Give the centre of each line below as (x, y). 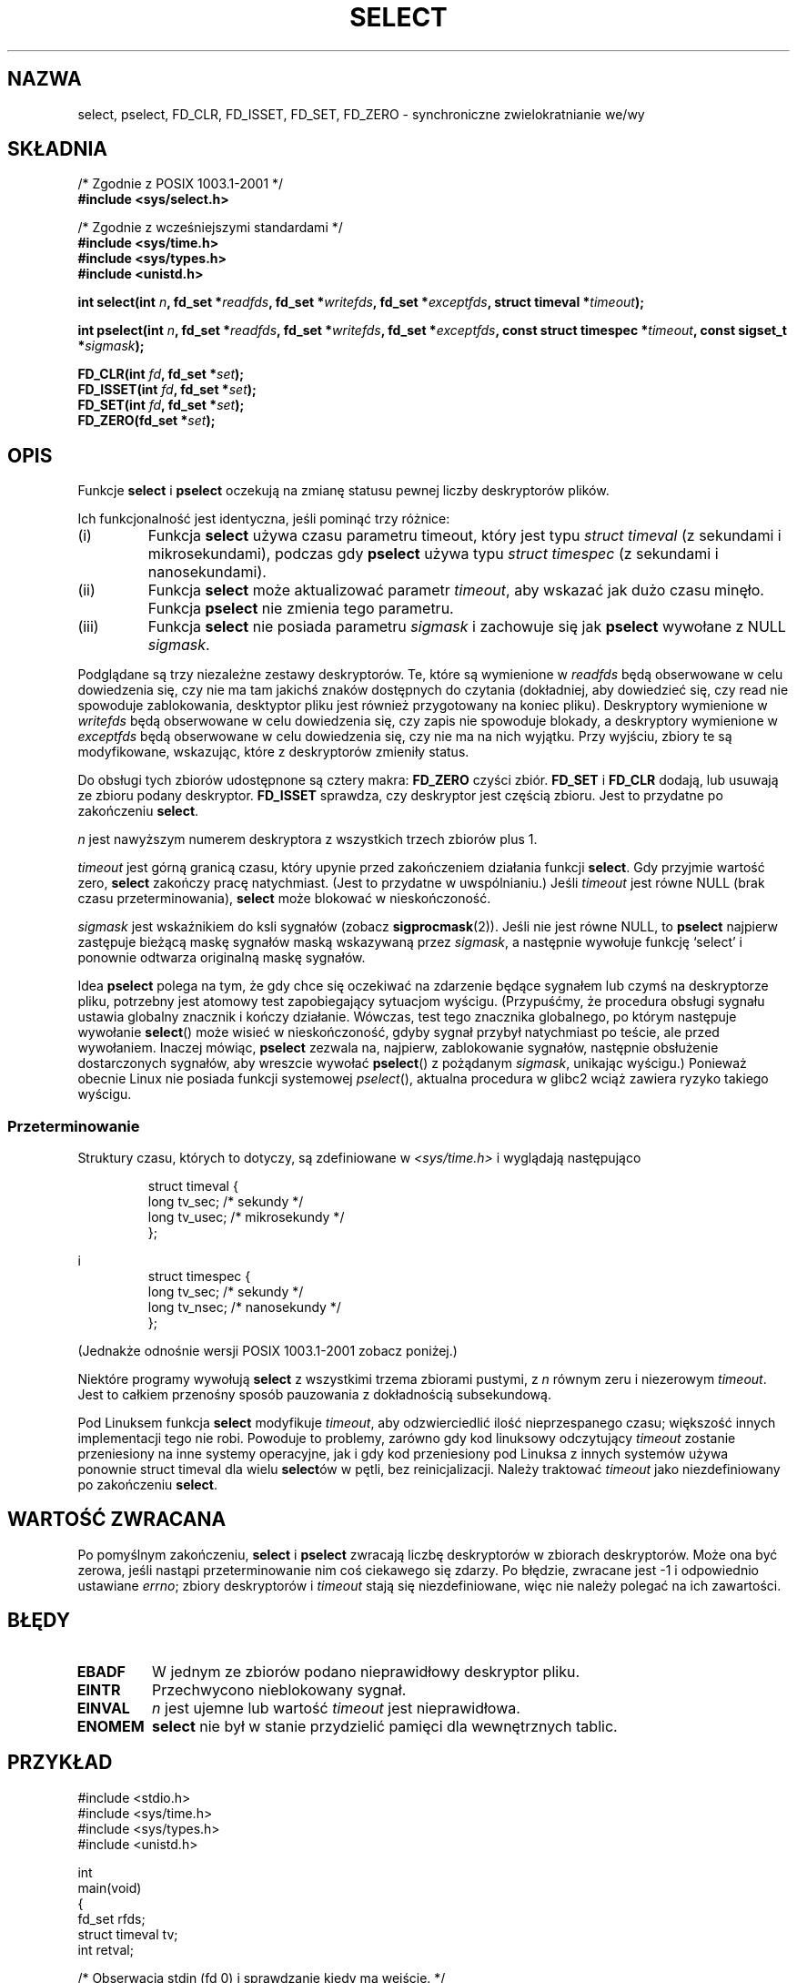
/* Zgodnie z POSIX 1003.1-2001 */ (181, 184)
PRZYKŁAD (60, 1763)
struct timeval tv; (128, 1934)
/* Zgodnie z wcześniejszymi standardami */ (210, 228)
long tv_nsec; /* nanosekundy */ (244, 1307)
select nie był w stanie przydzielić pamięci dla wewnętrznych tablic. (385, 1726)
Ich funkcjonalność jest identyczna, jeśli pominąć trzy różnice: (264, 519)
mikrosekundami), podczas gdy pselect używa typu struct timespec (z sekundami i (433, 554)
